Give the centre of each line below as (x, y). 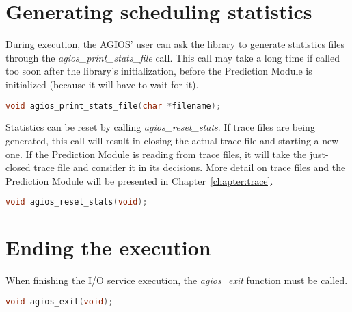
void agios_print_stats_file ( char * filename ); (113, 106)
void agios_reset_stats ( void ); (77, 202)
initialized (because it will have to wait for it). (102, 84)
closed (18, 167)
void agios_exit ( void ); (59, 301)
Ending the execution (108, 247)
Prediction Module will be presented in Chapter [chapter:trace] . (139, 180)
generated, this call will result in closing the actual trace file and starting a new (172, 140)
